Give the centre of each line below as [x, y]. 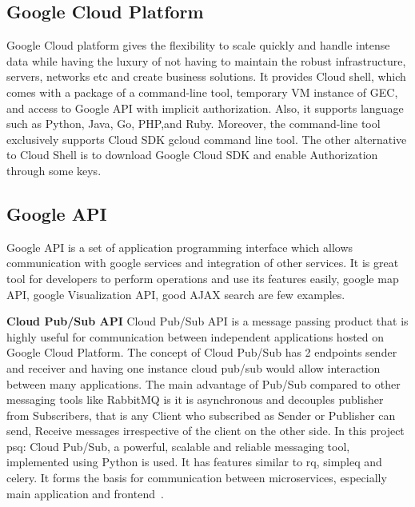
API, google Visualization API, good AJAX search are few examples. [176, 294]
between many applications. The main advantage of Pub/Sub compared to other [204, 383]
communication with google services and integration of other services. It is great [203, 263]
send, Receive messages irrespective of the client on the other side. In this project [206, 431]
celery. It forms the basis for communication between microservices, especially [197, 478]
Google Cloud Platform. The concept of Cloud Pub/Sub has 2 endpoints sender [202, 352]
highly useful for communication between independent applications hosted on [196, 336]
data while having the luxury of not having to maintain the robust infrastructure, [206, 60]
